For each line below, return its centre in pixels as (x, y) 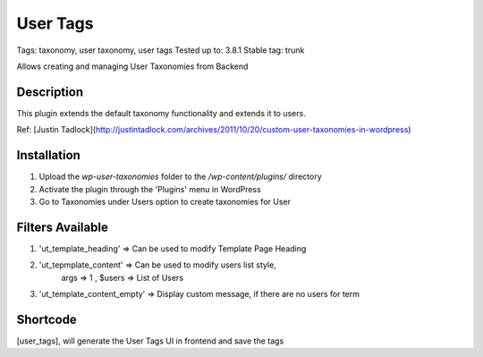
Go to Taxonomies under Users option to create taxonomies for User (165, 201)
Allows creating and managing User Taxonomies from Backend (132, 66)
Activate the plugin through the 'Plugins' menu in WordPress (150, 189)
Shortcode (47, 319)
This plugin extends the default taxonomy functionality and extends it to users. (161, 113)
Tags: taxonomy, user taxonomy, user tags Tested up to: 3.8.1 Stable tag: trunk (161, 50)
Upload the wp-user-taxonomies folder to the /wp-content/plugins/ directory (180, 177)
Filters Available (63, 227)
